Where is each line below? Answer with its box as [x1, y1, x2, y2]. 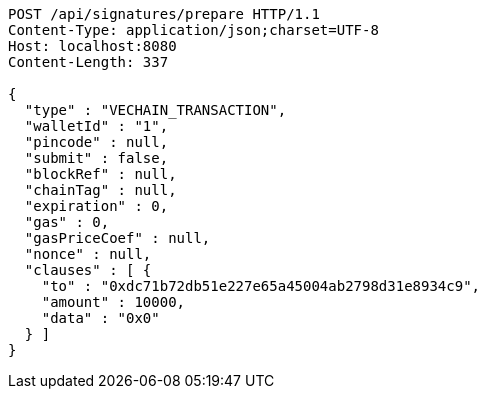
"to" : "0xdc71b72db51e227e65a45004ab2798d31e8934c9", [41, 278, 481, 294]
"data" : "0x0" [41, 310, 160, 326]
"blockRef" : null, [24, 166, 177, 182]
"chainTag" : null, [24, 182, 177, 198]
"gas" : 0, [24, 214, 110, 230]
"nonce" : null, [24, 246, 152, 262]
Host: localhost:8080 [8, 38, 177, 54]
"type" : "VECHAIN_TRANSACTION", [24, 102, 287, 118]
